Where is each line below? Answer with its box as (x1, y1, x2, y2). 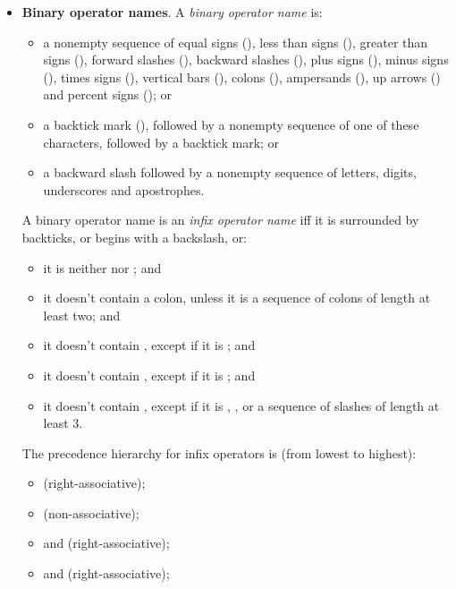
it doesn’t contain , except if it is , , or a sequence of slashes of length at (43, 396, 440, 414)
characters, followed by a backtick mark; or (43, 132, 280, 151)
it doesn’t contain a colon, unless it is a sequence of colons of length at (43, 288, 431, 307)
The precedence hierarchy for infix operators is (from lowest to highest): (21, 443, 417, 462)
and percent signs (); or (43, 85, 172, 104)
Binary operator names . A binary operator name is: (21, 3, 323, 21)
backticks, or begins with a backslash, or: (21, 227, 248, 246)
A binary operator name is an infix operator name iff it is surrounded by (21, 210, 419, 229)
